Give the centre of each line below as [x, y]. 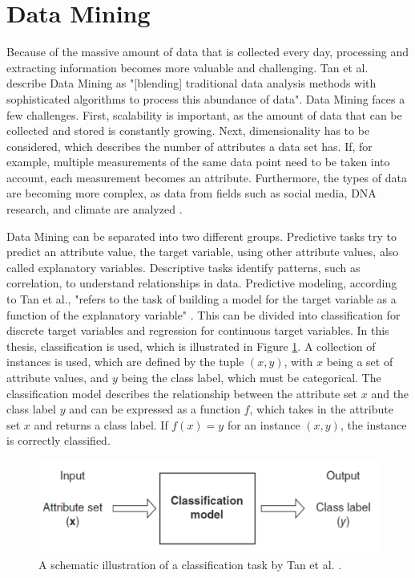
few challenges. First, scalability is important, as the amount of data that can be [204, 114]
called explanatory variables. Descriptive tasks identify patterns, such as [183, 267]
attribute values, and [58, 377]
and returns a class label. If [101, 424]
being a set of [360, 362]
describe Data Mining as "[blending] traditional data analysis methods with [191, 83]
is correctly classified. [58, 440]
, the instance [373, 424]
